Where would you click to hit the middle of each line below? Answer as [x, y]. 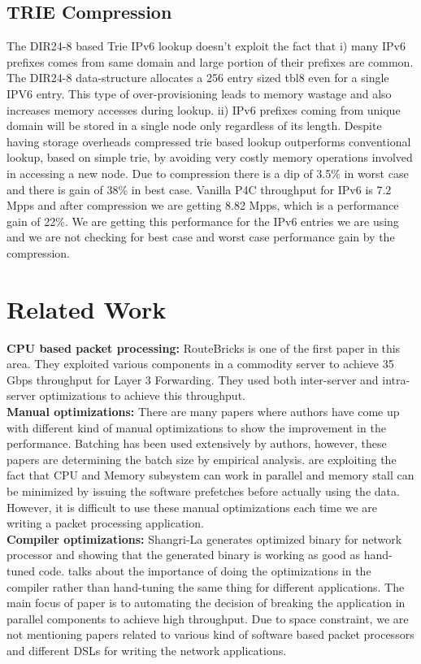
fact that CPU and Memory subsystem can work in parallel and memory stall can [210, 475]
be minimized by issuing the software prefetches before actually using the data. [203, 490]
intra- [396, 379]
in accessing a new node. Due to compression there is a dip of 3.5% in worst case [208, 173]
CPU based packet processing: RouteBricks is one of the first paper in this [204, 347]
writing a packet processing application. [105, 523]
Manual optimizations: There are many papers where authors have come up [203, 412]
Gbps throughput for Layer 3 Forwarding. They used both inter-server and [193, 379]
